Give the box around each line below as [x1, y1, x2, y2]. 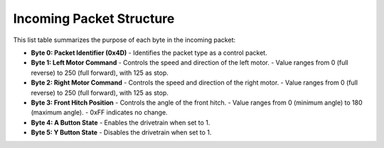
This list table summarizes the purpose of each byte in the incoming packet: [13, 36, 236, 44]
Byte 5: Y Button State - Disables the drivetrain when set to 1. [31, 128, 212, 137]
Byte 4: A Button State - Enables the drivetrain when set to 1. [31, 118, 210, 127]
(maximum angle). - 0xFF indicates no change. [31, 108, 168, 117]
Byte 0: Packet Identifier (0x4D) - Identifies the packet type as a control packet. [31, 48, 267, 57]
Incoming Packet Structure [13, 11, 175, 26]
